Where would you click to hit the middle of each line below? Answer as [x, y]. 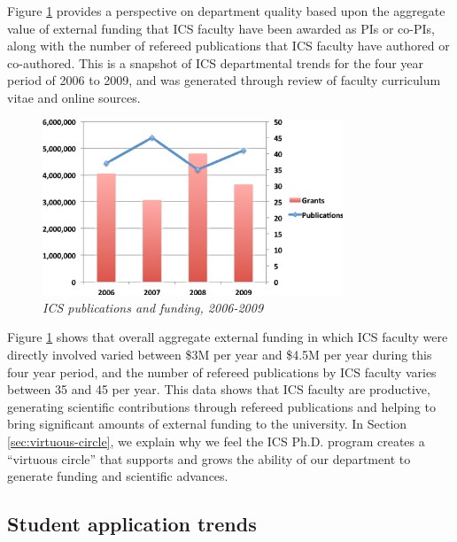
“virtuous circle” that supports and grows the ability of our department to [209, 458]
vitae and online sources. [74, 97]
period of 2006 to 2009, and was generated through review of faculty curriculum [224, 80]
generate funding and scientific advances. [118, 476]
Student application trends [132, 524]
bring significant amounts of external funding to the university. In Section [207, 424]
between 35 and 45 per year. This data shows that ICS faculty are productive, [219, 389]
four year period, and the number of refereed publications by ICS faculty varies [222, 372]
